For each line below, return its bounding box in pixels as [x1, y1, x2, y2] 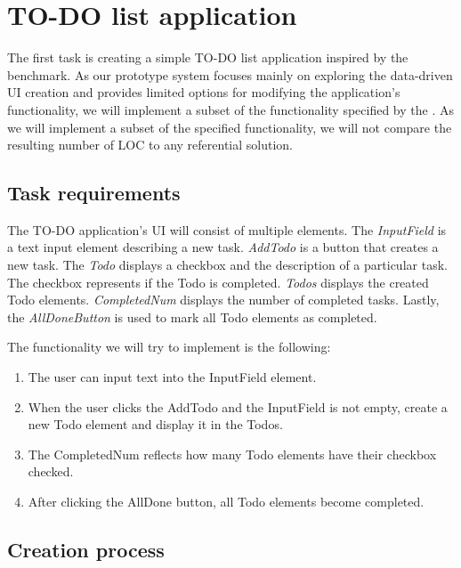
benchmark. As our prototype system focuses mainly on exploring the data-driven [7, 65, 453, 84]
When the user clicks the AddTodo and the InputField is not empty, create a [28, 397, 448, 416]
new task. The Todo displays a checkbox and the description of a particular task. [7, 256, 448, 274]
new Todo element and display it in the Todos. [28, 415, 283, 434]
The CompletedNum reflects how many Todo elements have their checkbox [28, 444, 437, 463]
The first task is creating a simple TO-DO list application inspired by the [7, 48, 408, 67]
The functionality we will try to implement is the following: [7, 337, 331, 356]
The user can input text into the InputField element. [28, 368, 317, 386]
